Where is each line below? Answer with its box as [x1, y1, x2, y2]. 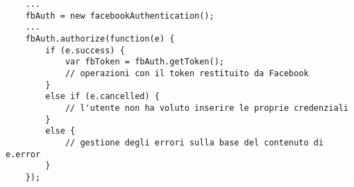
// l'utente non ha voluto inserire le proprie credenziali [65, 103, 348, 113]
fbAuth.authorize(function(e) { [25, 33, 175, 44]
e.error [6, 149, 41, 159]
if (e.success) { [45, 45, 125, 55]
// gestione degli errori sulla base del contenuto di [65, 137, 324, 148]
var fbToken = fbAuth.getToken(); [65, 57, 224, 67]
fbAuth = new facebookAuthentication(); [25, 10, 214, 21]
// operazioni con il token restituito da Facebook [65, 68, 309, 78]
